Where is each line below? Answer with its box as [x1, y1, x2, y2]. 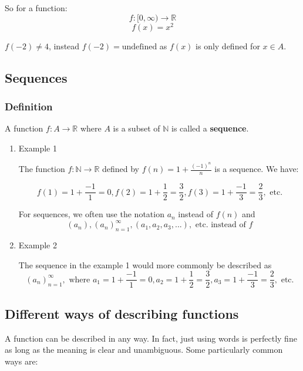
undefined [122, 42, 157, 51]
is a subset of [113, 122, 160, 134]
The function [18, 163, 65, 175]
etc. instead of [195, 221, 246, 230]
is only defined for [196, 39, 260, 52]
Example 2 [18, 239, 57, 251]
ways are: [5, 355, 38, 367]
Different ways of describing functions [5, 304, 239, 322]
